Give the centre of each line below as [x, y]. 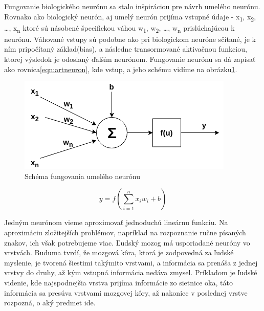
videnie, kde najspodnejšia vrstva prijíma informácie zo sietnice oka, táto [118, 282]
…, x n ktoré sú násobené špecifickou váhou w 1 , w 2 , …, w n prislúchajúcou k [119, 28]
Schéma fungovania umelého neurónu [83, 176]
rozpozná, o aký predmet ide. [50, 303]
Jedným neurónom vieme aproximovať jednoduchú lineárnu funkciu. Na [116, 222]
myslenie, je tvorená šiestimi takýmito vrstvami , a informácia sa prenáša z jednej [131, 262]
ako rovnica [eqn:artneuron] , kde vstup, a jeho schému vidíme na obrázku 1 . [121, 69]
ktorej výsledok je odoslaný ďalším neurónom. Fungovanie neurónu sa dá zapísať [130, 59]
